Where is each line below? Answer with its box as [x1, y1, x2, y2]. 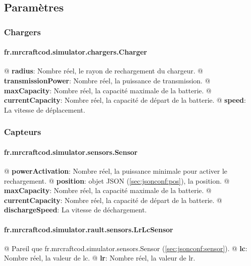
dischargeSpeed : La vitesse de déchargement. [4, 204, 147, 215]
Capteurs [4, 126, 41, 138]
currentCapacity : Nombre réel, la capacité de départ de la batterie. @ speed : [4, 95, 246, 105]
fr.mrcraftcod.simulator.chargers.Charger [4, 47, 147, 57]
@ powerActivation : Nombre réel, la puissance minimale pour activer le [4, 166, 228, 176]
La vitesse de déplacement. [4, 104, 85, 115]
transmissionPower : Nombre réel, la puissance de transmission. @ [4, 75, 210, 86]
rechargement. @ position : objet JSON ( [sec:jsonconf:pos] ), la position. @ [4, 175, 230, 186]
